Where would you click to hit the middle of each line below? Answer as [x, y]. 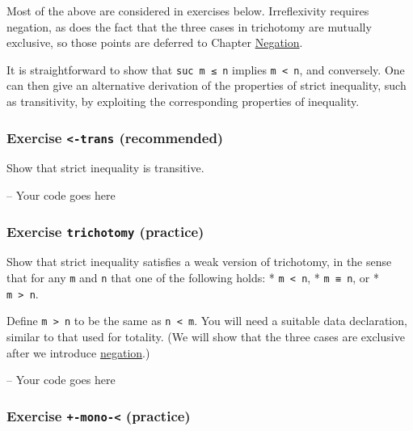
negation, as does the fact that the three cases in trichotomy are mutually [189, 26]
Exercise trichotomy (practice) [105, 231]
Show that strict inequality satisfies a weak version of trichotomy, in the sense [199, 262]
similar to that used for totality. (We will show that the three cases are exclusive [206, 336]
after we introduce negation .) [78, 352]
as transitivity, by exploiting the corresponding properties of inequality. [183, 101]
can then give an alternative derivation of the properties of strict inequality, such [206, 85]
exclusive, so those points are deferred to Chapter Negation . [155, 42]
